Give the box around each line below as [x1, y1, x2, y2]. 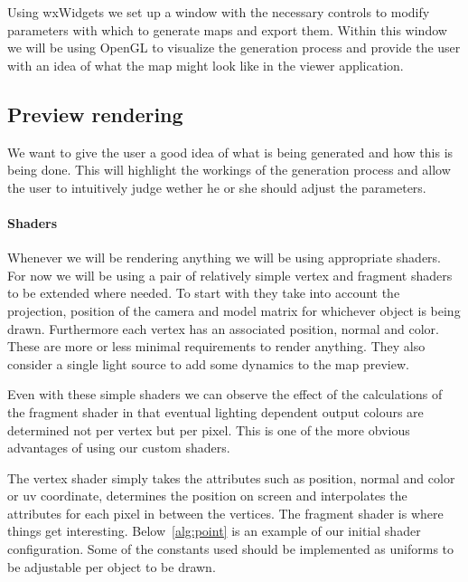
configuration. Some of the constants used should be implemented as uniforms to [7, 539, 454, 558]
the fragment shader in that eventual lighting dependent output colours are [7, 402, 424, 421]
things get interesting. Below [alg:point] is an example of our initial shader [7, 521, 421, 540]
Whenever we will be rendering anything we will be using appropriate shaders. [7, 248, 441, 267]
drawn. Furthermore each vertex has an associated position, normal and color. [7, 319, 439, 338]
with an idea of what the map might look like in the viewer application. [7, 55, 404, 74]
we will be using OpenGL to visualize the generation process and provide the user [7, 38, 461, 57]
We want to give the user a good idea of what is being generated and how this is [7, 142, 454, 161]
